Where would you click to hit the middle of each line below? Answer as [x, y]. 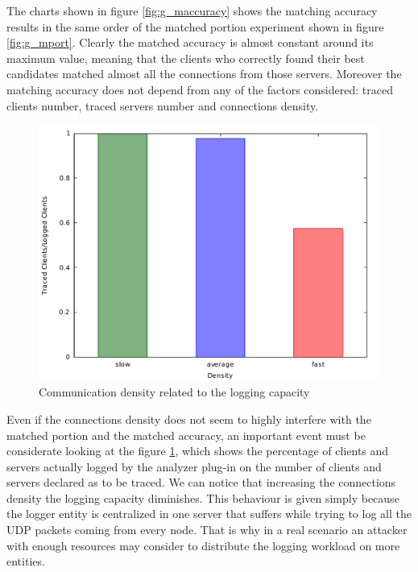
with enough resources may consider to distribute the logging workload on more [203, 545]
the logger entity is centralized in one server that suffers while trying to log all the [209, 514]
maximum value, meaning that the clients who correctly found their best [186, 58]
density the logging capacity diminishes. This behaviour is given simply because [203, 497]
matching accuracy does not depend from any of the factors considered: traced [200, 89]
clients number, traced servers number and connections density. [163, 105]
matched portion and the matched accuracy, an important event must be [186, 435]
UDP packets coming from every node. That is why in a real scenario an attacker [207, 530]
